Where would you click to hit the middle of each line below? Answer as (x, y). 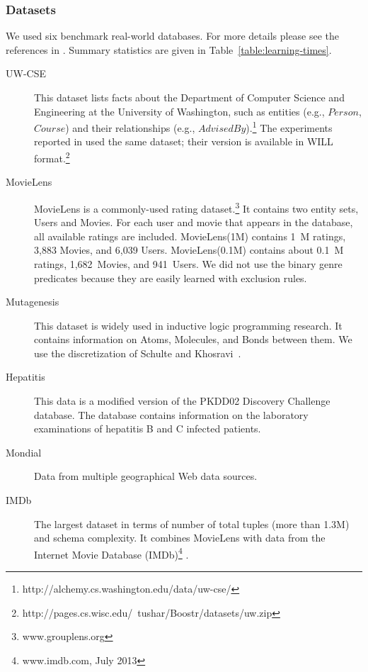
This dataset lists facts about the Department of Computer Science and (189, 97)
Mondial (24, 452)
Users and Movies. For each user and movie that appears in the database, (194, 222)
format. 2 (52, 157)
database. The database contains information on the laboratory (171, 414)
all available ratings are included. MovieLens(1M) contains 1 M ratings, (190, 236)
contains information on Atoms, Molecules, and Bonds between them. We (193, 339)
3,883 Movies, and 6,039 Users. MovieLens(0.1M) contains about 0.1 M (189, 250)
